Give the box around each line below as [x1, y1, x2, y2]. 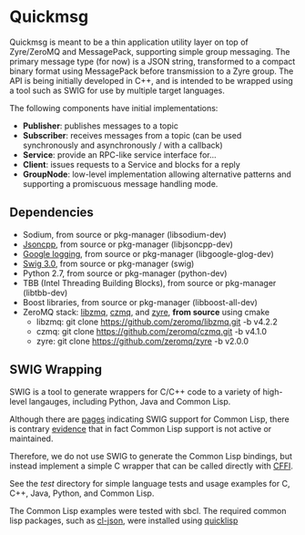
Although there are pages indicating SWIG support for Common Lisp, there [9, 413, 290, 425]
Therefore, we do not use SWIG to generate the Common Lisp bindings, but [9, 450, 293, 461]
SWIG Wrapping [9, 362, 103, 377]
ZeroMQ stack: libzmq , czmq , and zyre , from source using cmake [22, 306, 270, 317]
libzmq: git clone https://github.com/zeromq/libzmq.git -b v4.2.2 [36, 316, 278, 327]
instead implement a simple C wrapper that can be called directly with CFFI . [9, 460, 294, 471]
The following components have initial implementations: [9, 102, 219, 113]
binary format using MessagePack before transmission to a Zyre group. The [9, 66, 294, 77]
